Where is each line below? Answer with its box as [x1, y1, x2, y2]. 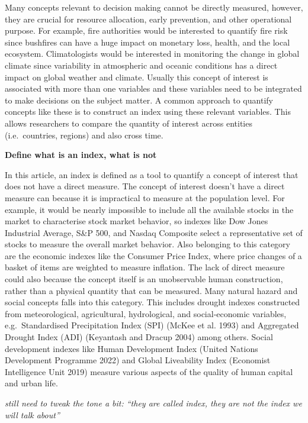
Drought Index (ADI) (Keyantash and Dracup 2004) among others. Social [5, 331, 273, 343]
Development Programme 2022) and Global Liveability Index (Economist [5, 354, 271, 366]
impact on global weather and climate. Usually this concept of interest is [5, 70, 268, 83]
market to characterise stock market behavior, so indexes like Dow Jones [5, 215, 268, 227]
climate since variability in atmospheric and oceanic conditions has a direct [5, 59, 278, 71]
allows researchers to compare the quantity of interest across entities [5, 117, 252, 129]
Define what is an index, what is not [5, 148, 157, 161]
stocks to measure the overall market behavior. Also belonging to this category [5, 238, 290, 250]
